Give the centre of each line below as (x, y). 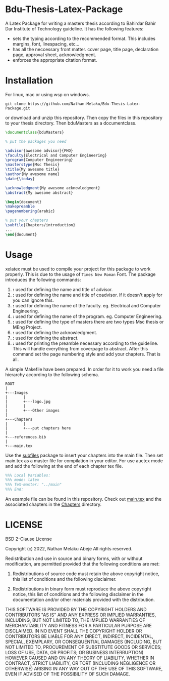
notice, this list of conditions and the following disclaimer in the (78, 594)
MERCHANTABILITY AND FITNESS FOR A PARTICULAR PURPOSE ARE (79, 626)
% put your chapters (27, 221)
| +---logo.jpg (28, 402)
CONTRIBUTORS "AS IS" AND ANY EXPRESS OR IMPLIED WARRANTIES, (81, 615)
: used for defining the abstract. (46, 338)
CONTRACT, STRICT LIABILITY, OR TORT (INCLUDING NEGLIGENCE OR (80, 663)
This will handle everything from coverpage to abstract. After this (80, 348)
